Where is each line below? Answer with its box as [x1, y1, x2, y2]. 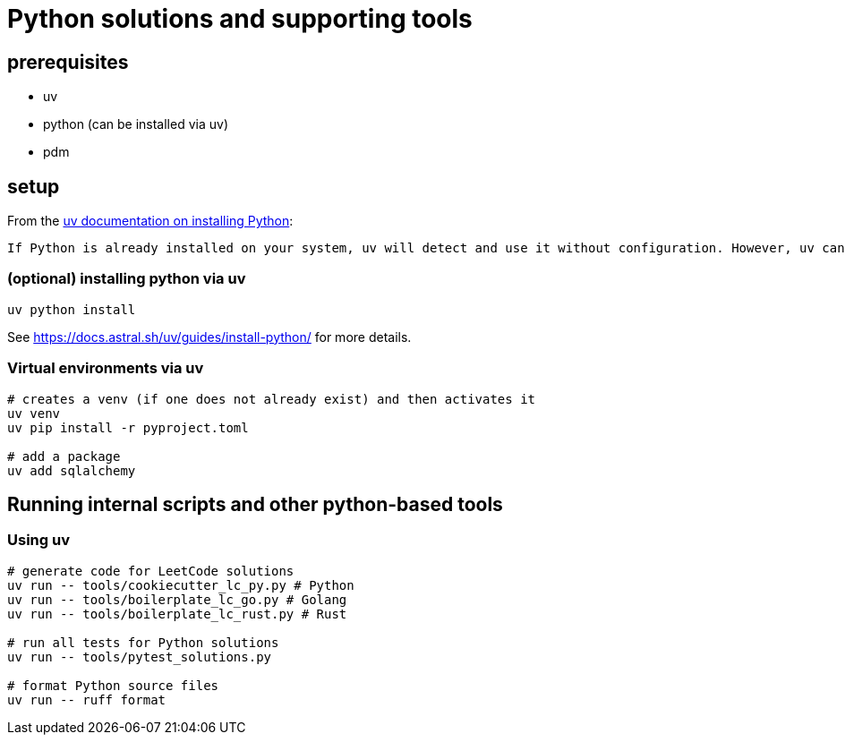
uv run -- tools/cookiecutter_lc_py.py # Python [7, 577, 354, 593]
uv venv [7, 405, 61, 421]
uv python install [7, 302, 136, 317]
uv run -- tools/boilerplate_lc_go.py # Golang [7, 592, 347, 607]
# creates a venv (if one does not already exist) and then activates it [7, 391, 536, 406]
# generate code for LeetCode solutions [7, 563, 294, 578]
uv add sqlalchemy [7, 463, 136, 478]
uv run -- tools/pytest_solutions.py [7, 649, 272, 664]
